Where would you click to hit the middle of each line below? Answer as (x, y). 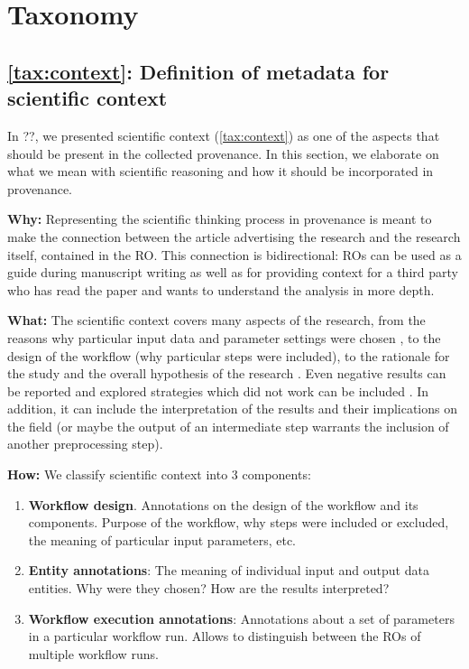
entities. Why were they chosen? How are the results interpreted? (209, 588)
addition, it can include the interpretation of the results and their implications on (232, 409)
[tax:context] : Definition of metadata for (198, 71)
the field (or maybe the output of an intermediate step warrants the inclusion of (228, 426)
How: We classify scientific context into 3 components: (159, 474)
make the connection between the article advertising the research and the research (234, 236)
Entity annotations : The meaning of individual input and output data (229, 570)
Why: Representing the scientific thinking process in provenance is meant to (220, 219)
